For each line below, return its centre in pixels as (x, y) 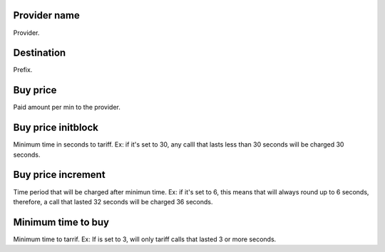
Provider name (46, 15)
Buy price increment (60, 175)
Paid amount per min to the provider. (67, 107)
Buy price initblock (56, 128)
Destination (40, 53)
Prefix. (23, 70)
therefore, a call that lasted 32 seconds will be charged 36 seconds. (113, 201)
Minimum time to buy (61, 222)
